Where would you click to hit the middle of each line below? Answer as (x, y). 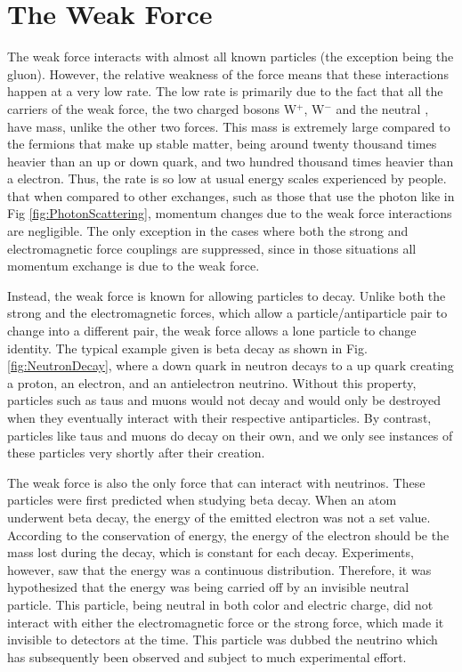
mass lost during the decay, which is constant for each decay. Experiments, (211, 552)
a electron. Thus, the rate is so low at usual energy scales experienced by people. (227, 178)
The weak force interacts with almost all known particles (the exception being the (231, 57)
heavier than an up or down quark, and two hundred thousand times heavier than (231, 161)
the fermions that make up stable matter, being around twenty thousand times (222, 144)
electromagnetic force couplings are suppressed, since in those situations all (212, 248)
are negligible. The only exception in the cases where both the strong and (208, 231)
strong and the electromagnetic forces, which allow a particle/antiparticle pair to (227, 313)
